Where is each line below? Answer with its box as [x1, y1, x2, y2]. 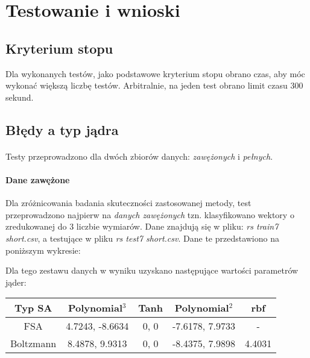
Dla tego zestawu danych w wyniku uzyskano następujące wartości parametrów [5, 264, 299, 277]
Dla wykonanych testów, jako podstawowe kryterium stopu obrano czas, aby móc [5, 67, 305, 80]
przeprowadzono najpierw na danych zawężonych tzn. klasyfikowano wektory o [5, 208, 294, 221]
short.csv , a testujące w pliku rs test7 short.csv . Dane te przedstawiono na [5, 231, 279, 244]
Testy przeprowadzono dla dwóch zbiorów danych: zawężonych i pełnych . [5, 149, 273, 162]
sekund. [5, 90, 34, 103]
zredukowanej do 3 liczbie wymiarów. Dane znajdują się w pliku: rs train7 [5, 220, 279, 233]
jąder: [5, 275, 27, 288]
